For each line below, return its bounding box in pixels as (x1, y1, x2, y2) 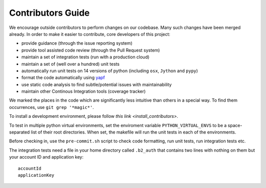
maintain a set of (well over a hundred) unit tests (21, 61, 120, 67)
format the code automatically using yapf (21, 75, 105, 81)
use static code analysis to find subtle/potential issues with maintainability (21, 81, 172, 87)
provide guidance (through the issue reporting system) (21, 40, 133, 46)
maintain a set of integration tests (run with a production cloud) (21, 54, 150, 60)
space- (227, 122, 242, 128)
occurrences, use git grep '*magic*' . (9, 104, 94, 110)
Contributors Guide (9, 7, 90, 18)
